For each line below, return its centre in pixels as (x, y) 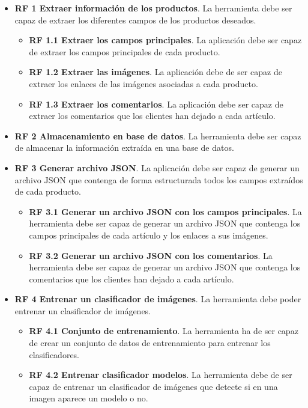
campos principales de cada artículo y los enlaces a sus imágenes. (149, 235)
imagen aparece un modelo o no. (89, 398)
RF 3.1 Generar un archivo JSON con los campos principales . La (165, 211)
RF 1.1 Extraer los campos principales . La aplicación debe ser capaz (165, 40)
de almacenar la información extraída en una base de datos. (124, 148)
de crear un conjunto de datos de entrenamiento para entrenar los (150, 343)
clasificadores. (54, 354)
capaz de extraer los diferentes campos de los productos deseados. (135, 20)
